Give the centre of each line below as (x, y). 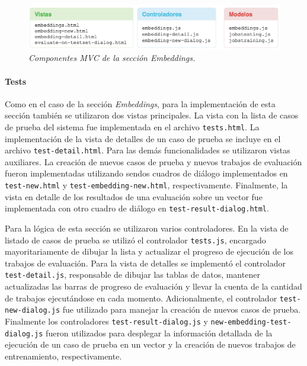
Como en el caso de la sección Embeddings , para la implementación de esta (140, 103)
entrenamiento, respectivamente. (63, 356)
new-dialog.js (33, 311)
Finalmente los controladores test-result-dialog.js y (106, 321)
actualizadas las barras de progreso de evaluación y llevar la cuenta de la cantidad (153, 286)
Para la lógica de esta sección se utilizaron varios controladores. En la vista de (147, 228)
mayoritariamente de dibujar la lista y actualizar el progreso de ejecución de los (149, 251)
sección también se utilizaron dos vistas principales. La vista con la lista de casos (152, 115)
